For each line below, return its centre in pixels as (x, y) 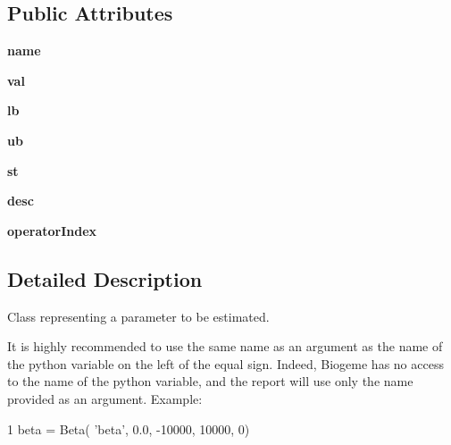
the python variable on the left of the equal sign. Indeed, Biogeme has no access (225, 363)
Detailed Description (105, 278)
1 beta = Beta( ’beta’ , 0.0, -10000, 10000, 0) (129, 428)
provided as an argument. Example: (105, 398)
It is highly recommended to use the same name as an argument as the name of (225, 346)
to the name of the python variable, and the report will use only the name (210, 381)
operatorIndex (52, 230)
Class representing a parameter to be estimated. (138, 316)
